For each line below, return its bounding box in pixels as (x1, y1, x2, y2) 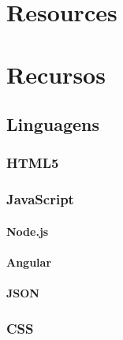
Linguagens (6, 112, 99, 136)
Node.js (6, 222, 49, 239)
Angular (6, 254, 52, 270)
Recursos (6, 58, 106, 90)
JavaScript (6, 189, 74, 209)
